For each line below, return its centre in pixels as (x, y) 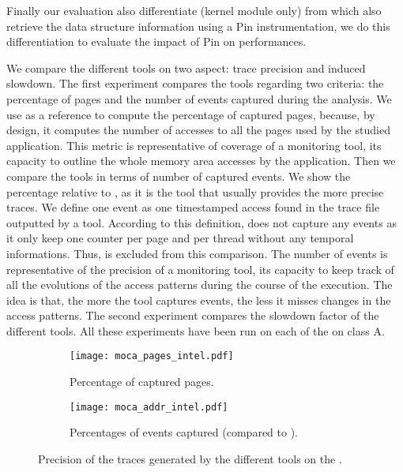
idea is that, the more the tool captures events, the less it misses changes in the (199, 300)
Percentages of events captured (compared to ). (184, 432)
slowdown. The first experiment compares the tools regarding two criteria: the (195, 83)
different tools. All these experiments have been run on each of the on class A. (196, 330)
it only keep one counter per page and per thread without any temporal (180, 238)
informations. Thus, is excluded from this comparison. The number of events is (197, 253)
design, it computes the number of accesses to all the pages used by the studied (198, 130)
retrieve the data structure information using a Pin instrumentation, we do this (198, 26)
